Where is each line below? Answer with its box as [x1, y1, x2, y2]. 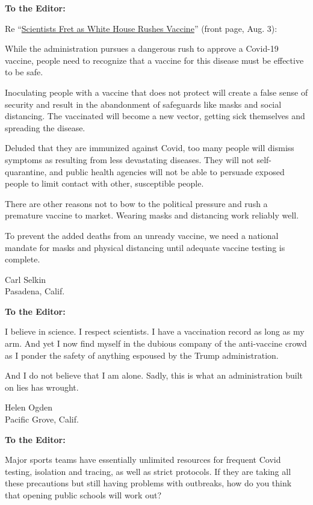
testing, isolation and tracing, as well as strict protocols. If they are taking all [5, 465, 291, 477]
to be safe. [5, 66, 43, 78]
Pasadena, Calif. [5, 285, 65, 297]
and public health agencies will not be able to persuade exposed [49, 165, 285, 178]
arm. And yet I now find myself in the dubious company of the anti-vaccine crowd [5, 337, 307, 350]
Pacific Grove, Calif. [5, 413, 79, 426]
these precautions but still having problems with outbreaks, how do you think [5, 477, 292, 489]
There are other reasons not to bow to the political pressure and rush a [5, 197, 268, 209]
